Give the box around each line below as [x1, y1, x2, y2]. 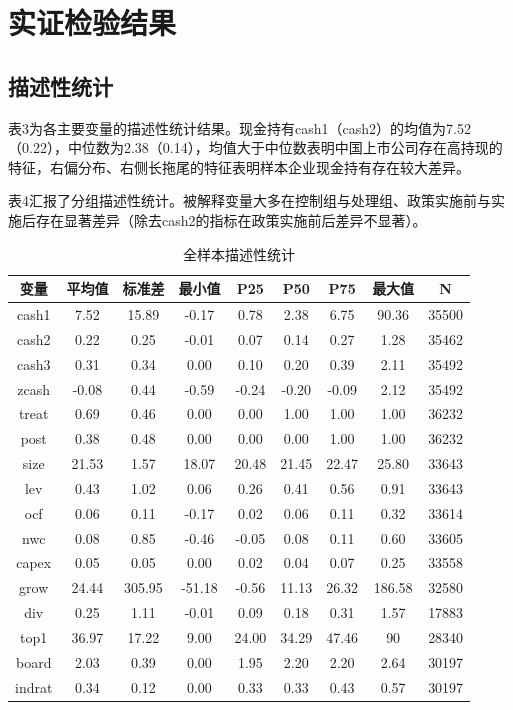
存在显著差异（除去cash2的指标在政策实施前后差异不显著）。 [35, 209, 427, 230]
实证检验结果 [8, 2, 177, 43]
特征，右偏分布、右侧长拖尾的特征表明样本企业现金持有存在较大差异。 [8, 156, 470, 177]
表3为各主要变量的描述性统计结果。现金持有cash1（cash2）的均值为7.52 [8, 117, 471, 138]
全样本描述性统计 [183, 243, 296, 264]
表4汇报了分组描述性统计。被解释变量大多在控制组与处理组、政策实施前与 [8, 190, 491, 211]
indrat [15, 676, 53, 697]
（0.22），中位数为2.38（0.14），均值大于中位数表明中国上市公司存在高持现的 [8, 137, 503, 158]
